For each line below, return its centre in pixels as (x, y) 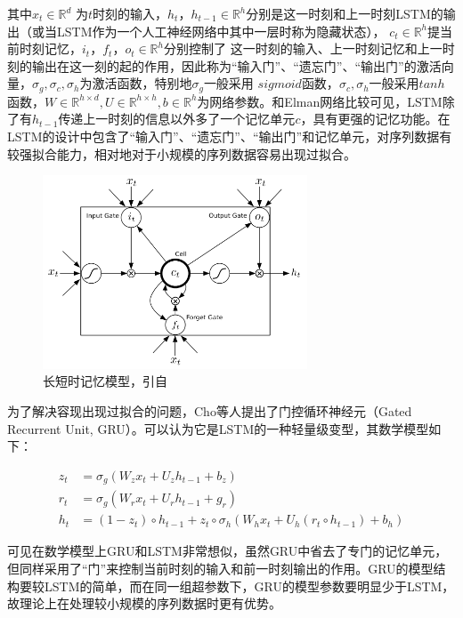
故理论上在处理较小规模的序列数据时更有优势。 (144, 603)
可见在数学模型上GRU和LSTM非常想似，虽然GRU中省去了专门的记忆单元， (227, 551)
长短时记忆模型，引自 (105, 381)
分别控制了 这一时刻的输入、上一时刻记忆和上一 (303, 48)
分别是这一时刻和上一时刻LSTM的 (345, 13)
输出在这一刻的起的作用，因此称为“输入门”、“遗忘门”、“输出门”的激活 (236, 65)
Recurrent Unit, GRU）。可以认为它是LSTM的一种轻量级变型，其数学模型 (218, 428)
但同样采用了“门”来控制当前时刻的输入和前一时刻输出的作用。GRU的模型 (220, 568)
